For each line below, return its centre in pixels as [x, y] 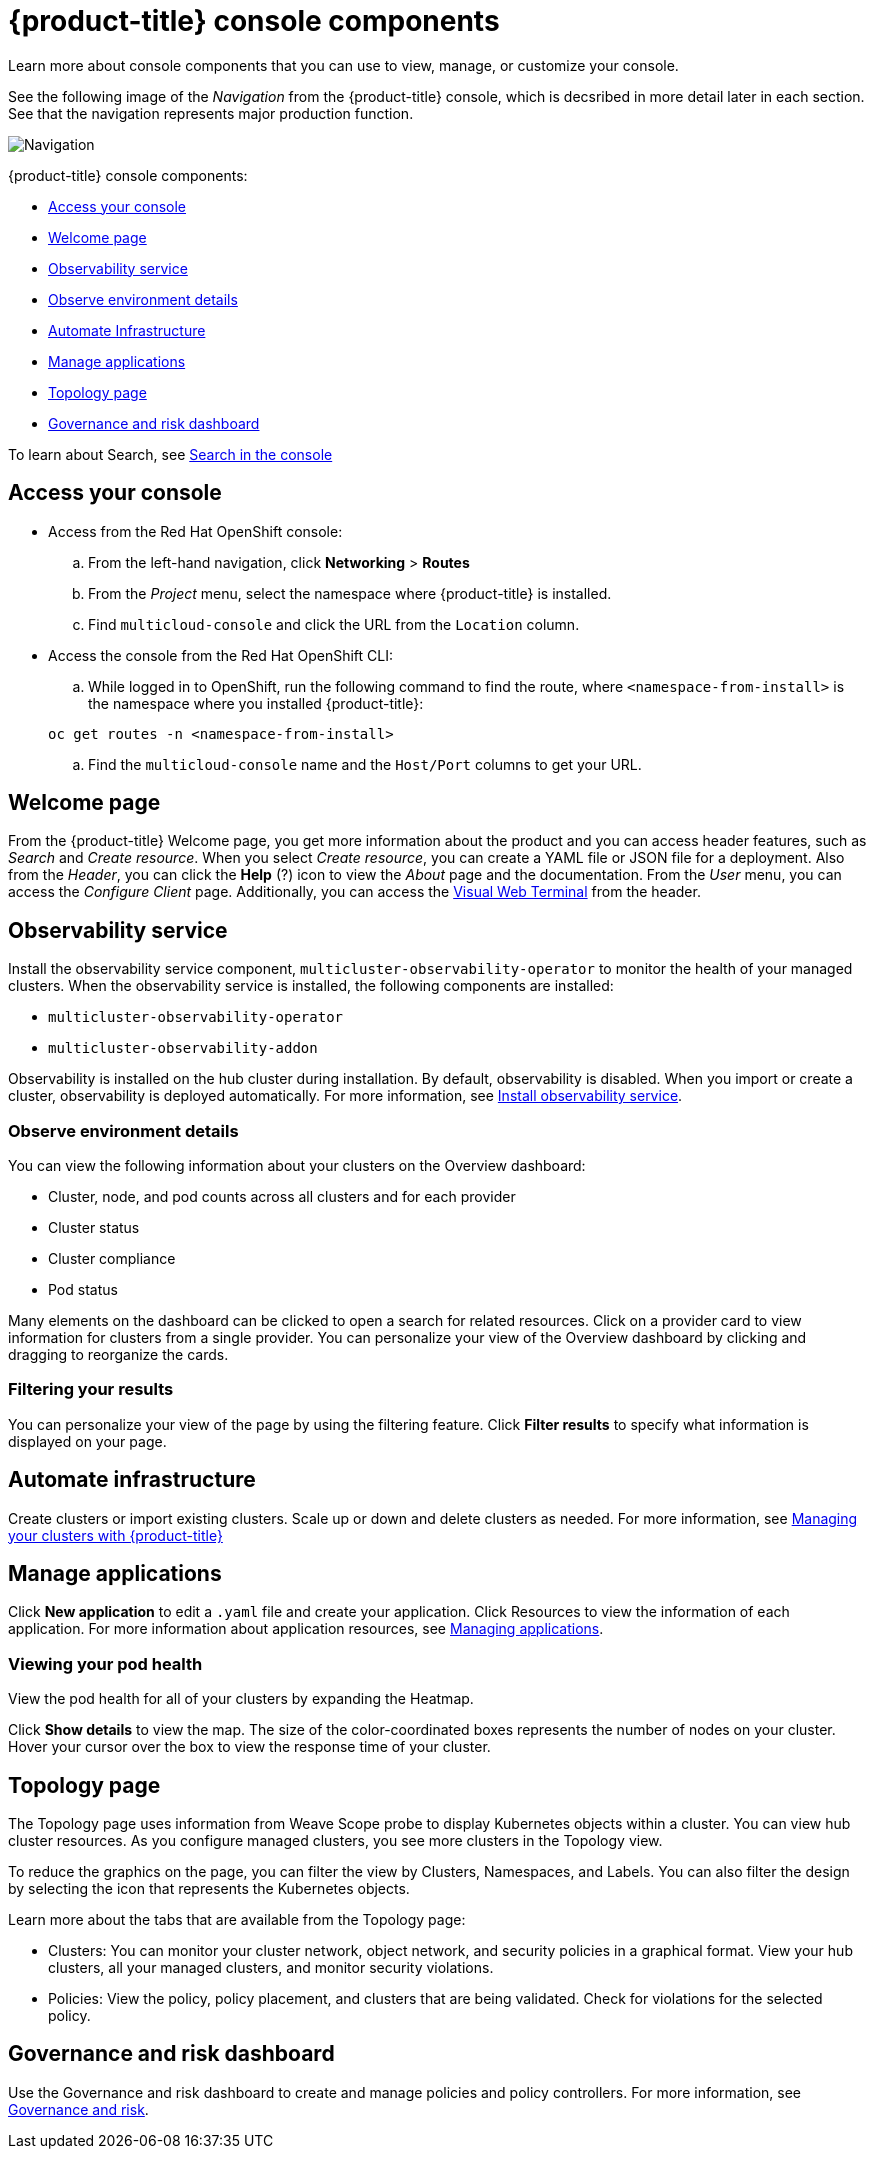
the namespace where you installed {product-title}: [256, 703]
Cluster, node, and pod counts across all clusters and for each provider [282, 1197]
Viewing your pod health [105, 1663]
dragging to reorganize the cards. [118, 1355]
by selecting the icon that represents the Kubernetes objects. [209, 1889]
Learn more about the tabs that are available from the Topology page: [237, 1920]
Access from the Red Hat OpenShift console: [195, 531]
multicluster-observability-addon [183, 1048]
